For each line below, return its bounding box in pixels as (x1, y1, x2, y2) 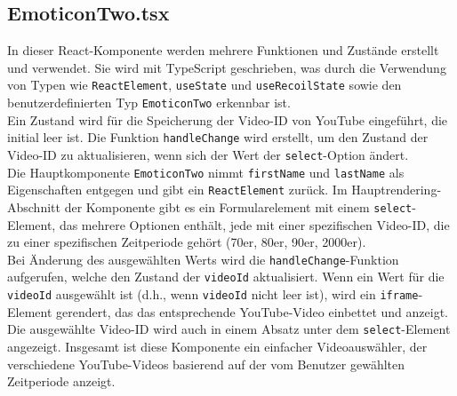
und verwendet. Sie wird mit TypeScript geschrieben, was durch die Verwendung (7, 58, 446, 76)
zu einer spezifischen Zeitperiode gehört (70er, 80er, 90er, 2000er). (7, 233, 366, 251)
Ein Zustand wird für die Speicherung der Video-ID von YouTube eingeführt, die (7, 110, 448, 129)
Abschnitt (7, 197, 60, 216)
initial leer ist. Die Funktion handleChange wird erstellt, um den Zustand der (7, 128, 429, 147)
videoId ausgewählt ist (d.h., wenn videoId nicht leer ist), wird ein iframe (7, 285, 419, 304)
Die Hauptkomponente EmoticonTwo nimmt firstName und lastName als (7, 162, 405, 181)
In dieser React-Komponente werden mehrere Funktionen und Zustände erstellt (7, 41, 439, 59)
